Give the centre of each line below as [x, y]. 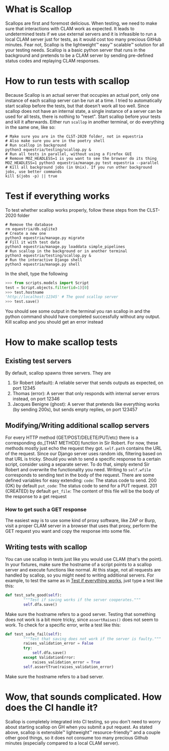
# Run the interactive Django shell [44, 260]
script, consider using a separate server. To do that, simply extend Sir [77, 464]
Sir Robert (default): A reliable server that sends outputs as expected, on [88, 383]
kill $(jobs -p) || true [31, 176]
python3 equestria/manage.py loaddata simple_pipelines [65, 246]
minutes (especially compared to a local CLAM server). [62, 743]
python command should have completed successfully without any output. [83, 317]
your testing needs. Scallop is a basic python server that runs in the [75, 50]
